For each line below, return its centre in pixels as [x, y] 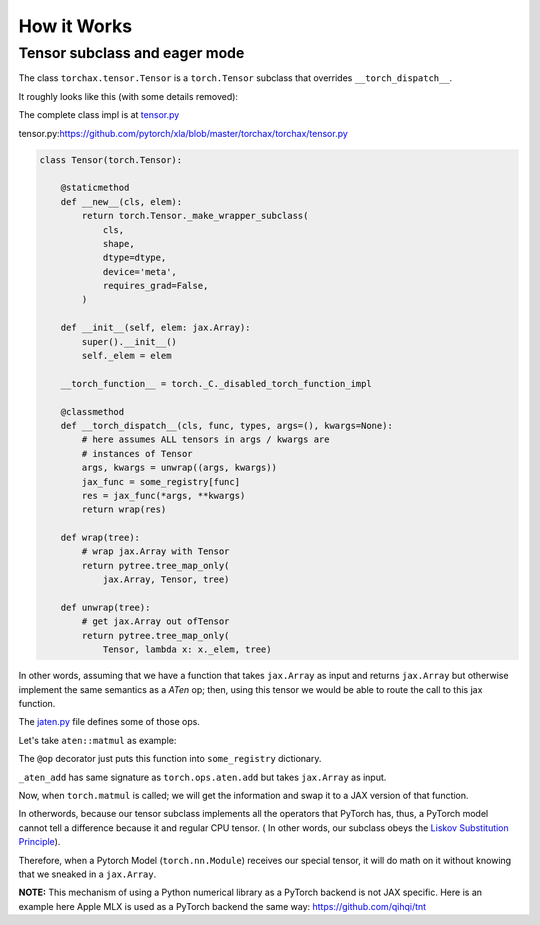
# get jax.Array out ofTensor [155, 621]
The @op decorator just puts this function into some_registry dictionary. [170, 759]
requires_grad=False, [155, 286]
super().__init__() [129, 341]
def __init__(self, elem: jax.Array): [155, 328]
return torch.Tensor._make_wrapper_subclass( [195, 216]
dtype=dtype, [134, 258]
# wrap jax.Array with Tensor [155, 551]
